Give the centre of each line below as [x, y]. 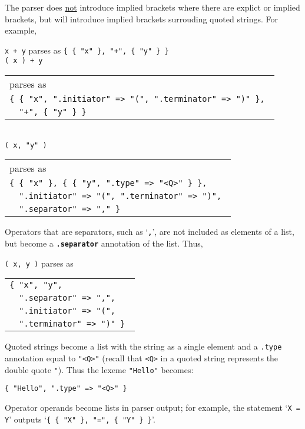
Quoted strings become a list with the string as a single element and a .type [143, 346]
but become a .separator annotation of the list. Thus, [104, 243]
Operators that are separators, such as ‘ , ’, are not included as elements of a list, [150, 232]
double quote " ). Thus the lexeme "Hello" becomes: [99, 369]
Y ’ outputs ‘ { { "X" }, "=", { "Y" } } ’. [80, 419]
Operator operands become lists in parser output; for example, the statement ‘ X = [152, 407]
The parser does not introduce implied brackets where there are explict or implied [152, 7]
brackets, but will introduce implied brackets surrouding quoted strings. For [142, 19]
